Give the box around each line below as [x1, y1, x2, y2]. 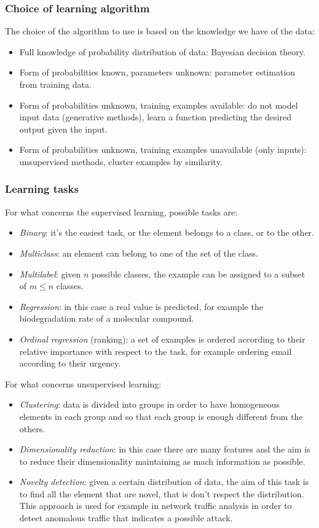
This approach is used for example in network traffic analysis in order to [19, 499, 292, 512]
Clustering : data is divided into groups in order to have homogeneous [19, 398, 280, 411]
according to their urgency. [19, 357, 121, 370]
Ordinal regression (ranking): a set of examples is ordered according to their [19, 332, 305, 345]
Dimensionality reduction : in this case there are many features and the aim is [19, 443, 310, 456]
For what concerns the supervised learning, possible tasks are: [5, 205, 238, 218]
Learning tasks [5, 181, 79, 196]
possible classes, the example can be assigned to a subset [92, 267, 305, 280]
